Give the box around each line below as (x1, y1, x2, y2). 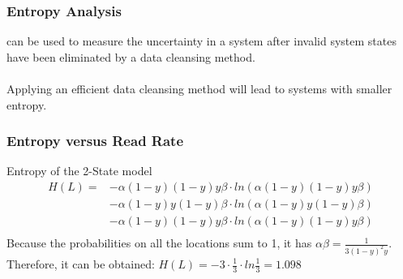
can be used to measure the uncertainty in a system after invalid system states (6, 32, 397, 49)
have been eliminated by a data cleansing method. (6, 48, 255, 65)
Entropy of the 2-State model (6, 162, 152, 179)
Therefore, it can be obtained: (6, 255, 155, 272)
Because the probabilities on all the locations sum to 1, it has (6, 234, 312, 251)
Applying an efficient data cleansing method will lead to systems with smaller (6, 80, 392, 97)
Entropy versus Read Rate (6, 131, 184, 151)
